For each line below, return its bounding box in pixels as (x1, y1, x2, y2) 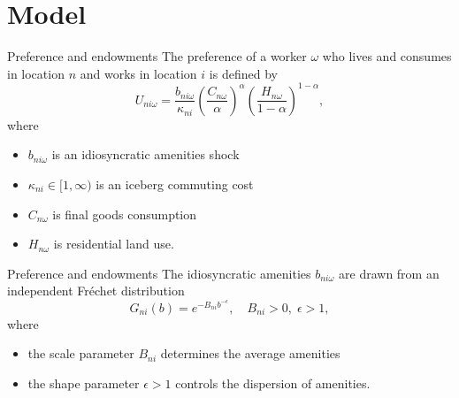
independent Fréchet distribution (7, 281, 185, 300)
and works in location (80, 64, 197, 82)
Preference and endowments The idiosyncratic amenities (7, 264, 311, 282)
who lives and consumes (322, 47, 452, 65)
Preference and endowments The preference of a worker (7, 47, 307, 65)
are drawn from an (339, 264, 440, 282)
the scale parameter (27, 344, 134, 363)
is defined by (209, 64, 278, 82)
